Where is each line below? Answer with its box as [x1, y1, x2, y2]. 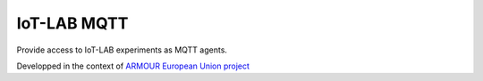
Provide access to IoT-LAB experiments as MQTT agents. [16, 45, 228, 55]
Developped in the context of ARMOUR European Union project [16, 61, 250, 71]
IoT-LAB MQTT [16, 13, 129, 33]
